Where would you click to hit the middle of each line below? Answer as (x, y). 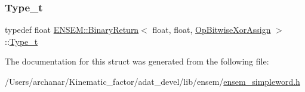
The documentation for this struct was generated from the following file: (137, 61)
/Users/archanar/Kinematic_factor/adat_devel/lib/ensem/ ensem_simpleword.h (152, 81)
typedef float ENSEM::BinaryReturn (72, 30)
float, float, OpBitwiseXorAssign (212, 30)
